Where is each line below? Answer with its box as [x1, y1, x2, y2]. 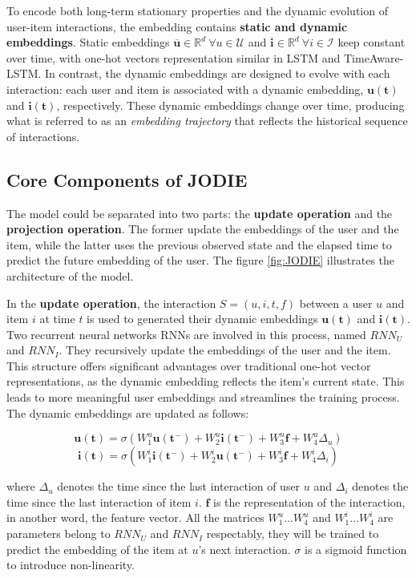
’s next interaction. [198, 540, 291, 557]
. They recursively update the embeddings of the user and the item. [59, 342, 391, 358]
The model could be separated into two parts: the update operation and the [6, 204, 393, 221]
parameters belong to [6, 525, 111, 542]
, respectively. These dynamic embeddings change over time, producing [56, 96, 405, 113]
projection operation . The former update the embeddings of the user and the [6, 220, 399, 237]
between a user [299, 294, 373, 311]
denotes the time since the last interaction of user [57, 478, 301, 495]
